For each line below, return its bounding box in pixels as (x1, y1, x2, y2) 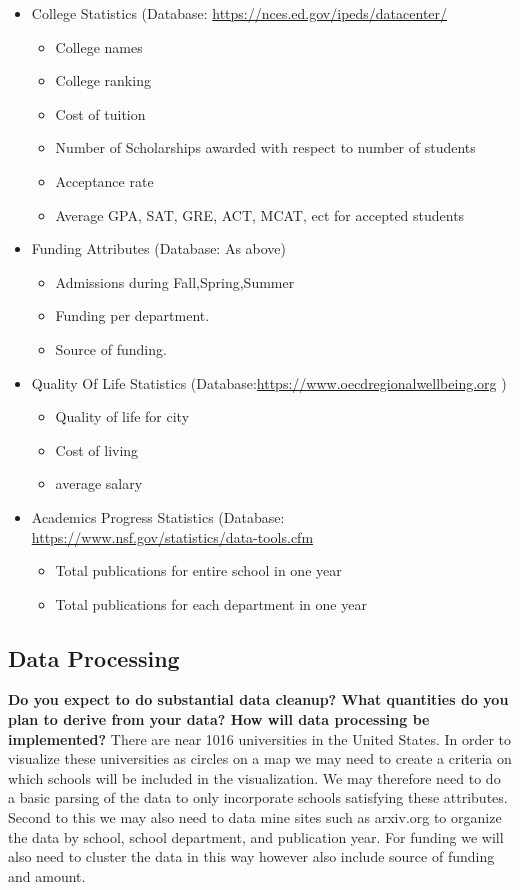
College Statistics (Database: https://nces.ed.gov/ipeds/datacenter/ (31, 3, 448, 23)
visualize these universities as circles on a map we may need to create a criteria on (8, 748, 512, 769)
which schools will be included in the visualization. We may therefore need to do (8, 767, 501, 788)
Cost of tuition (55, 103, 146, 124)
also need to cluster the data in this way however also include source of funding (8, 846, 495, 867)
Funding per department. (55, 305, 210, 326)
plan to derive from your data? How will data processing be (8, 709, 430, 730)
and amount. (8, 865, 86, 886)
